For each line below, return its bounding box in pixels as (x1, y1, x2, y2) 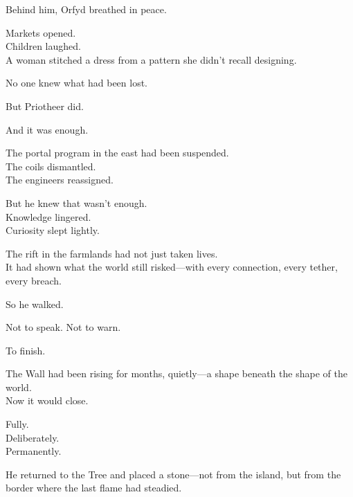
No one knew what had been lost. (6, 75, 148, 90)
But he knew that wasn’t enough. (6, 195, 147, 210)
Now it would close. (6, 393, 89, 408)
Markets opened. (6, 25, 76, 39)
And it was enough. (6, 122, 89, 136)
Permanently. (6, 444, 62, 458)
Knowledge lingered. (6, 209, 91, 224)
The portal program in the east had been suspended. (6, 145, 229, 160)
